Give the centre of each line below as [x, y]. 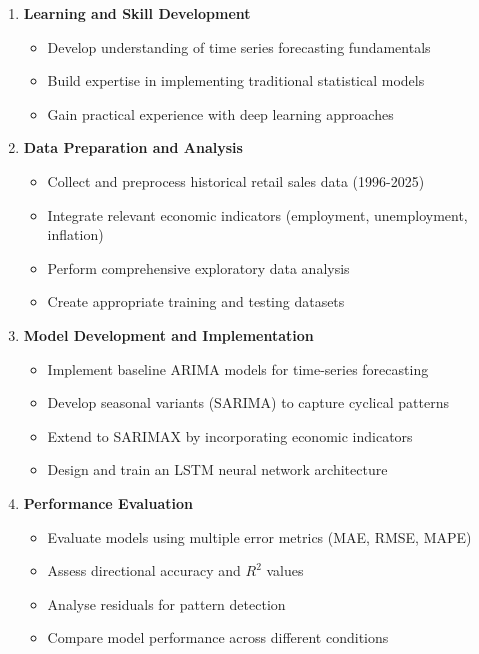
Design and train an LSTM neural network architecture [217, 469]
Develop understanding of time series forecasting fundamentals [239, 46]
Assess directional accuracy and [144, 570]
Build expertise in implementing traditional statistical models [236, 80]
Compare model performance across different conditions [218, 637]
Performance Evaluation [108, 502]
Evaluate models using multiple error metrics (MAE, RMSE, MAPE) [259, 536]
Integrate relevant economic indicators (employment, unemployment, [257, 214]
